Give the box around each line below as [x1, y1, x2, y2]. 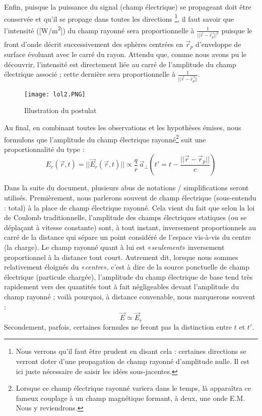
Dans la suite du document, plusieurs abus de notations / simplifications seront [4, 182, 249, 193]
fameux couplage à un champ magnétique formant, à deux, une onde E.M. [16, 392, 245, 403]
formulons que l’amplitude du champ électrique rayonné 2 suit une [4, 132, 206, 144]
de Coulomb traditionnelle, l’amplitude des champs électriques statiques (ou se [4, 212, 247, 223]
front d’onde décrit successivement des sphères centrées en [4, 38, 183, 49]
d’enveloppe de [195, 38, 241, 49]
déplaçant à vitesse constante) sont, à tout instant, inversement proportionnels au [4, 222, 256, 232]
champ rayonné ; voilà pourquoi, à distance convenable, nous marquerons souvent [4, 291, 255, 301]
